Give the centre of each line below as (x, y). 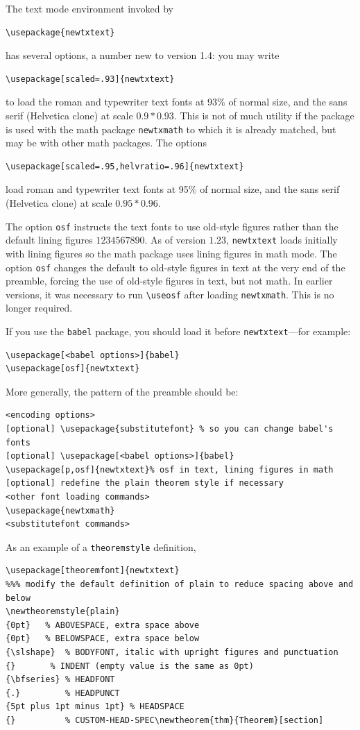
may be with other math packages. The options (106, 143)
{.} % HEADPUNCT (63, 693)
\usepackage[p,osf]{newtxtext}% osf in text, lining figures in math (170, 469)
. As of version (175, 240)
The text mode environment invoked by (89, 8)
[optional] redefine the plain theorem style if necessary (145, 483)
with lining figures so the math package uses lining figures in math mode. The (171, 253)
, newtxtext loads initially (282, 240)
